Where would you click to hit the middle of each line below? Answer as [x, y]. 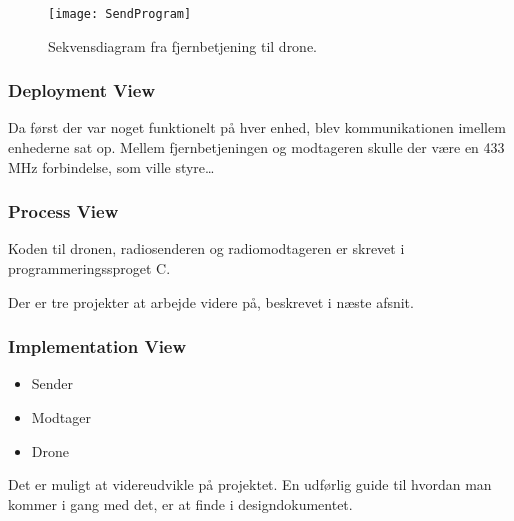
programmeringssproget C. [89, 268]
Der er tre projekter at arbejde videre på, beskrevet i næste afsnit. [211, 301]
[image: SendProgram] [120, 14]
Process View [63, 211]
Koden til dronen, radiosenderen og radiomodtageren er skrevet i [206, 248]
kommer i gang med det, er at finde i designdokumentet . [180, 503]
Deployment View [81, 90]
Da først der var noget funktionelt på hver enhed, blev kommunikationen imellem [257, 127]
